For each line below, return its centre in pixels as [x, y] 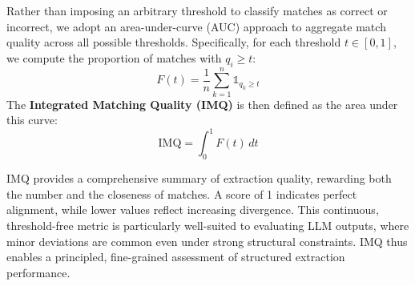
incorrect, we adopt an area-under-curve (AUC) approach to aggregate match [196, 26]
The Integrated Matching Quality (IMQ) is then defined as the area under [202, 104]
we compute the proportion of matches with [114, 57]
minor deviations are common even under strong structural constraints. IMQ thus [207, 241]
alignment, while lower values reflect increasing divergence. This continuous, [193, 209]
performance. [38, 272]
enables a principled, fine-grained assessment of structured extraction [176, 257]
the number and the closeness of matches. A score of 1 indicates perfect [182, 193]
